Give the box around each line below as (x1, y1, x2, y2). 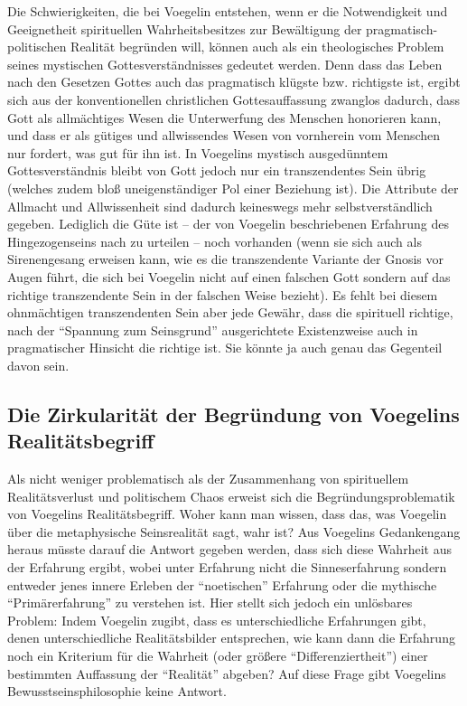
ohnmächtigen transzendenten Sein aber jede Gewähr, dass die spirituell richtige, (7, 303, 453, 322)
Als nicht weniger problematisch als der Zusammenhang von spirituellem (7, 469, 409, 488)
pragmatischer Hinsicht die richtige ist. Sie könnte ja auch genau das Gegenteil (7, 338, 443, 357)
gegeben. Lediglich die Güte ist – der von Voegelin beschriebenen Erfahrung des (7, 214, 449, 233)
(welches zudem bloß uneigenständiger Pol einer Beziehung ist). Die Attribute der (7, 178, 459, 197)
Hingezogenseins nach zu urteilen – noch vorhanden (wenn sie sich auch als (7, 231, 422, 250)
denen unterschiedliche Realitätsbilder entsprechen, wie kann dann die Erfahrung (7, 628, 455, 647)
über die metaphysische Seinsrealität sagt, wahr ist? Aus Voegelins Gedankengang (7, 522, 461, 541)
